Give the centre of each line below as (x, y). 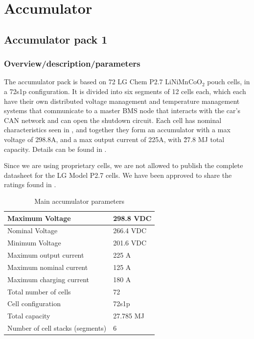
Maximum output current (46, 255)
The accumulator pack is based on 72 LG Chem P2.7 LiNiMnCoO (103, 82)
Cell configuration (34, 303)
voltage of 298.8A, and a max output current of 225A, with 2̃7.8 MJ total (114, 139)
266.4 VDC (130, 230)
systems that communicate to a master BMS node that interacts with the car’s (122, 110)
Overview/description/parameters (72, 63)
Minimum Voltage (34, 243)
